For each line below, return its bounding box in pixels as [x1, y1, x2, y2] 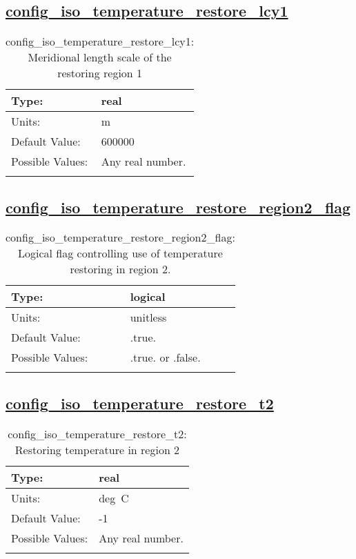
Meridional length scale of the [28, 49, 172, 66]
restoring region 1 [57, 65, 143, 81]
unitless [130, 309, 167, 326]
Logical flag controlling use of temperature [17, 245, 223, 262]
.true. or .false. [130, 349, 201, 366]
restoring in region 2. [70, 261, 171, 277]
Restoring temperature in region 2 [14, 441, 180, 458]
